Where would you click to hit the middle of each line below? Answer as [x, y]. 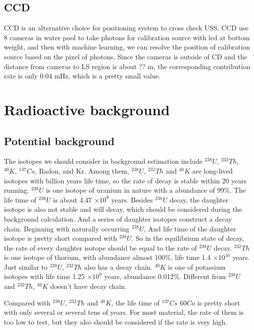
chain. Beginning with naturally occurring [67, 228]
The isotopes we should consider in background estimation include [103, 161]
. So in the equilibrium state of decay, [188, 238]
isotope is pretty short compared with [60, 238]
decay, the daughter [199, 199]
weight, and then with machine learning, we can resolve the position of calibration [127, 47]
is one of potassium [197, 267]
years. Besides [132, 199]
